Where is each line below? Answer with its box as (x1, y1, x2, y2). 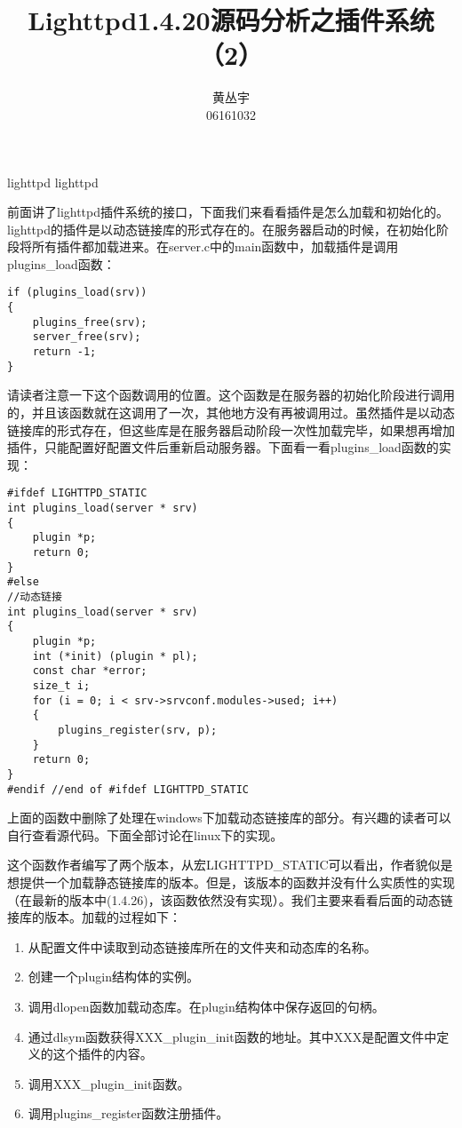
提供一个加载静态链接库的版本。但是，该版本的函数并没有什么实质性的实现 (19, 872, 455, 891)
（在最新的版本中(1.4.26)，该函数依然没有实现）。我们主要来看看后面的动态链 (7, 890, 453, 909)
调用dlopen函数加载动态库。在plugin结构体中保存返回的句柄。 (28, 997, 385, 1015)
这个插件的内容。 (52, 1045, 153, 1063)
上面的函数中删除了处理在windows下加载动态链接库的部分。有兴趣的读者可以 (7, 808, 451, 827)
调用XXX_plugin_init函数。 (28, 1074, 190, 1092)
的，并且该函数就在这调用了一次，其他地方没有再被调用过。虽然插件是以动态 (7, 403, 455, 421)
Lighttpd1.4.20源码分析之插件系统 (28, 2, 434, 38)
